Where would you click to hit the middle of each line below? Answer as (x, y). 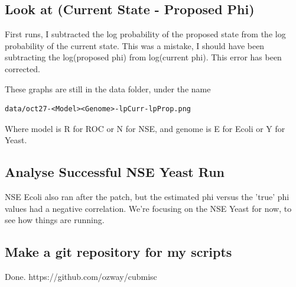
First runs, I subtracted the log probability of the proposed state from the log (145, 34)
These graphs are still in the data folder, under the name (108, 88)
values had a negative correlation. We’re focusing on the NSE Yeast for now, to (148, 208)
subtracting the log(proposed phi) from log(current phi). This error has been (143, 57)
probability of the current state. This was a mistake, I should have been (135, 45)
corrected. (22, 68)
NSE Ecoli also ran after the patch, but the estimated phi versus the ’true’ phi (147, 197)
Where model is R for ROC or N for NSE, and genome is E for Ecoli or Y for (145, 128)
